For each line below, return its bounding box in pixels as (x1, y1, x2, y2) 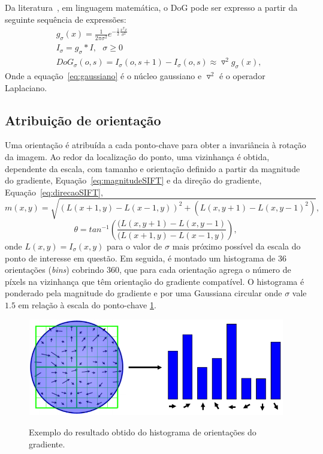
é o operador (219, 70, 265, 82)
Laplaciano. (5, 81, 47, 94)
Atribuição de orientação (5, 110, 161, 129)
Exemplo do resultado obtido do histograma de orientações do (29, 426, 256, 438)
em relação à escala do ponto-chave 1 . (18, 298, 156, 311)
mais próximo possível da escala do (172, 239, 301, 252)
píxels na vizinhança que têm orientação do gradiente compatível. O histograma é (5, 275, 304, 287)
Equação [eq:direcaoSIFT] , (5, 185, 103, 198)
